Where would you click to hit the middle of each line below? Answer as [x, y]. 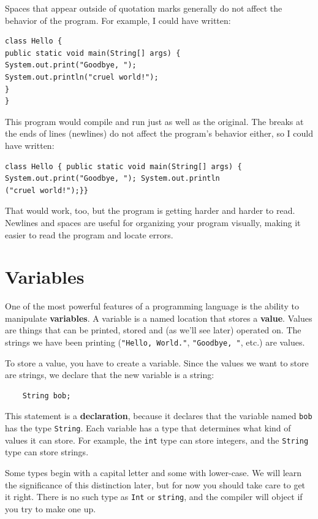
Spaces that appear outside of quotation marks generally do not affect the [144, 8]
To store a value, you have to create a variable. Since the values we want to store [157, 362]
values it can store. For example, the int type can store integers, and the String [157, 440]
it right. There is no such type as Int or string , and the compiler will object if [154, 497]
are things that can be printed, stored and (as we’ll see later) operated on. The [153, 330]
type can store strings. [47, 452]
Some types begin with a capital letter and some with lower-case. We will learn [153, 472]
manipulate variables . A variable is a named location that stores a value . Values [159, 318]
